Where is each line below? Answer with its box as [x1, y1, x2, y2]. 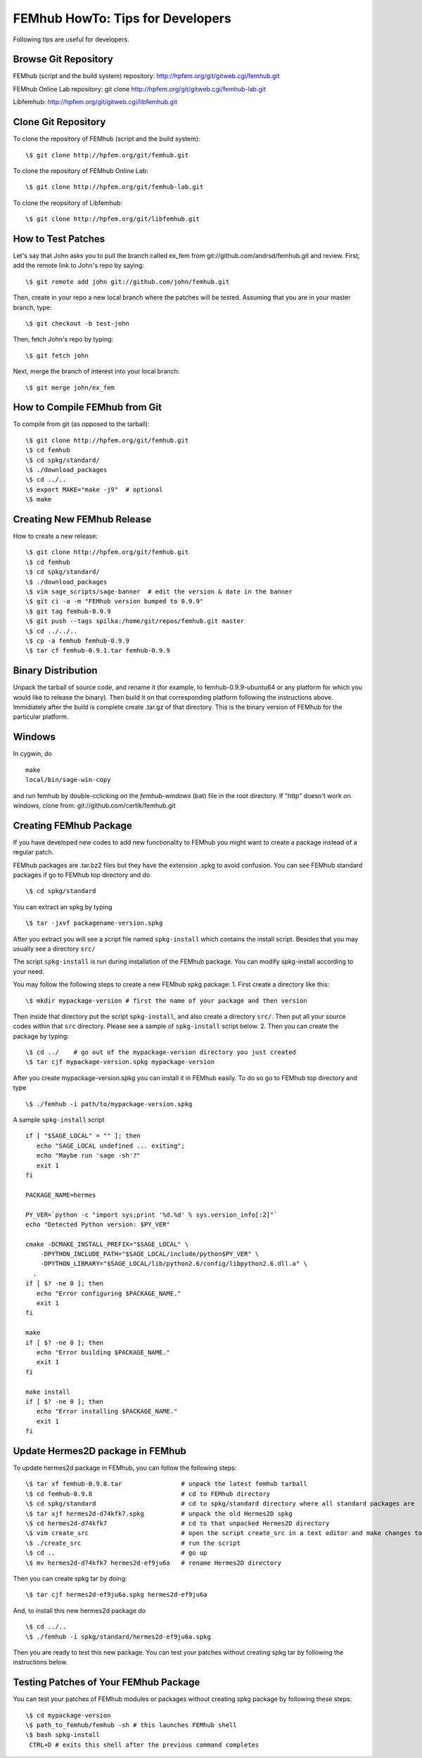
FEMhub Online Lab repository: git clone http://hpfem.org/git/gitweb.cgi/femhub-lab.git [13, 84, 267, 93]
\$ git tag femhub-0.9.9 [25, 607, 111, 615]
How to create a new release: [13, 532, 98, 541]
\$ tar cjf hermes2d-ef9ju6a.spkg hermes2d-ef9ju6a [25, 1591, 207, 1599]
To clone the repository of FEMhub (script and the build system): [13, 134, 200, 143]
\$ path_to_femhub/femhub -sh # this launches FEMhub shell [25, 1721, 237, 1729]
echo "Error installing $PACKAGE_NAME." [36, 1407, 178, 1416]
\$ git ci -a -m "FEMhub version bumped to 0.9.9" [25, 598, 204, 605]
